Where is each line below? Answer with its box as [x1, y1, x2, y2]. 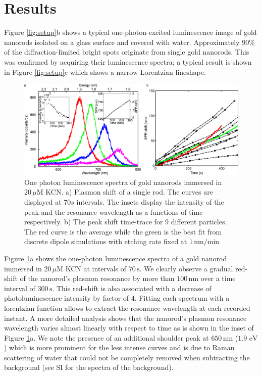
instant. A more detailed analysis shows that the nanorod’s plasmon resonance [4, 312, 247, 323]
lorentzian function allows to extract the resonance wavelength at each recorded [4, 302, 250, 313]
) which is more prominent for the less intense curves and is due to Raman [4, 342, 235, 353]
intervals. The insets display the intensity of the [76, 196, 224, 207]
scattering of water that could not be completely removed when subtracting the [4, 352, 250, 362]
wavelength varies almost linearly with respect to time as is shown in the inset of [4, 322, 254, 333]
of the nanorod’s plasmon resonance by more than [20, 273, 175, 284]
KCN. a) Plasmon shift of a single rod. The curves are [45, 186, 213, 197]
